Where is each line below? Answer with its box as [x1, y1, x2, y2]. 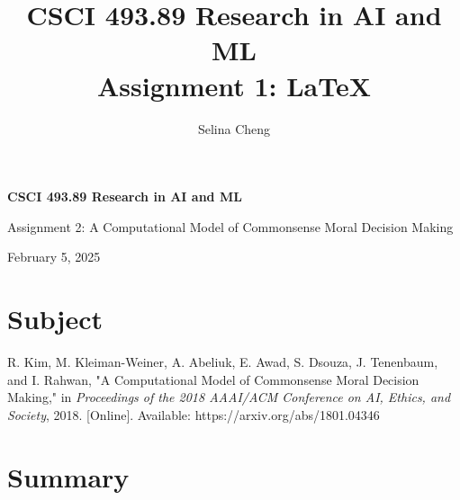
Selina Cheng [197, 119, 271, 138]
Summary [7, 458, 130, 495]
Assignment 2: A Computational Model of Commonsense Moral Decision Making [7, 217, 454, 236]
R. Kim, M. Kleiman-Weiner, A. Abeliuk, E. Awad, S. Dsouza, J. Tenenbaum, [7, 353, 438, 371]
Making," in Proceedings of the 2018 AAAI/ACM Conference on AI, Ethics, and [7, 388, 451, 406]
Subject [7, 300, 103, 337]
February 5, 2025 [7, 247, 101, 266]
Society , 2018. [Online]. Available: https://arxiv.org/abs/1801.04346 [7, 405, 380, 424]
